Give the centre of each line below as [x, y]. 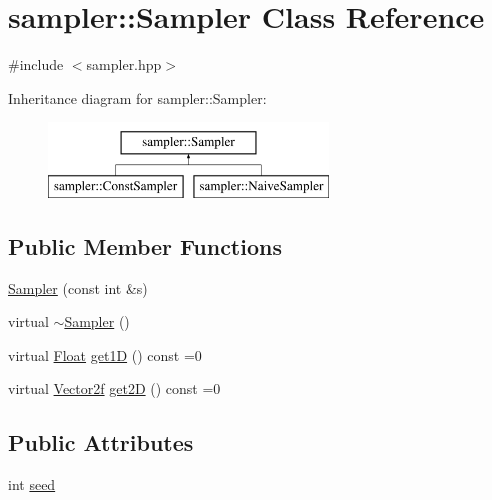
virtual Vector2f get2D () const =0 [114, 388]
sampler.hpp [124, 64]
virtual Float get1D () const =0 [105, 354]
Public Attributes [101, 442]
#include [36, 64]
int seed [32, 484]
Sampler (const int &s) [78, 287]
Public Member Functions [145, 245]
